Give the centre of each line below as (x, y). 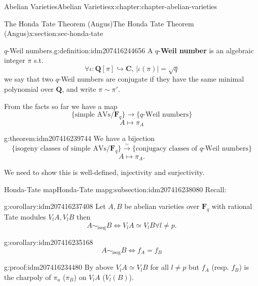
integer (15, 60)
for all (159, 267)
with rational (232, 206)
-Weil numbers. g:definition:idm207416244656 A (80, 50)
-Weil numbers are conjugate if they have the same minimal (151, 79)
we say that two (29, 79)
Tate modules (25, 217)
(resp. (220, 267)
